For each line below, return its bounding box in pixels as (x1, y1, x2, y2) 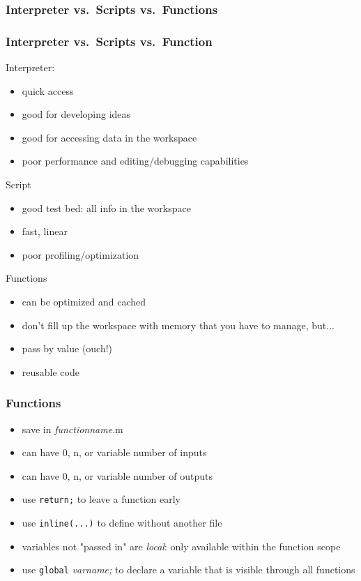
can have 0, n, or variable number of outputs (22, 468, 213, 483)
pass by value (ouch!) (22, 341, 113, 356)
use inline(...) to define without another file (22, 515, 222, 530)
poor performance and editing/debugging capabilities (22, 153, 249, 168)
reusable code (22, 364, 79, 379)
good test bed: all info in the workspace (22, 200, 191, 215)
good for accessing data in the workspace (22, 130, 197, 144)
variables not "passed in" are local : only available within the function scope (22, 538, 341, 553)
